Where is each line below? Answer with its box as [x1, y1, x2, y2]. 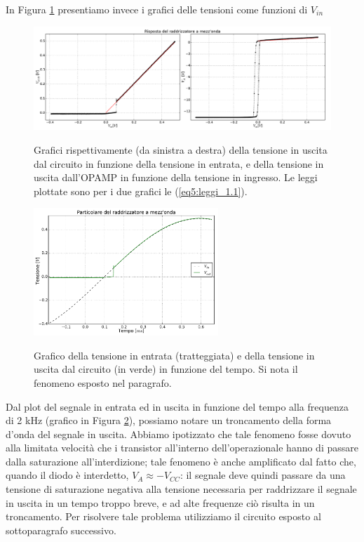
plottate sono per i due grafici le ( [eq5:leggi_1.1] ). [34, 183, 248, 198]
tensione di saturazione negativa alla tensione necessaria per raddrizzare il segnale [6, 482, 357, 496]
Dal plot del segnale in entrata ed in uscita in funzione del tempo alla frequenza [6, 399, 349, 414]
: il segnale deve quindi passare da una [180, 468, 346, 482]
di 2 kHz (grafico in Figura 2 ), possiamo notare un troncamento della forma [6, 413, 332, 428]
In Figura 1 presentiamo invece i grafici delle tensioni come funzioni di [6, 2, 308, 16]
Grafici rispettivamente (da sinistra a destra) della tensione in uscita [34, 143, 328, 157]
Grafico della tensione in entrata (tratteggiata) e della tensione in [34, 348, 315, 362]
